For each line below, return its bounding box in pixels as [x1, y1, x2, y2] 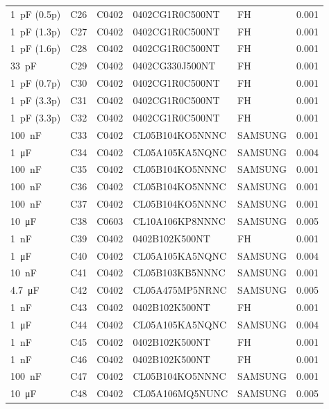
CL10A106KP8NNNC [133, 213, 226, 228]
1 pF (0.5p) [10, 6, 61, 21]
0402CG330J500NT [133, 58, 216, 73]
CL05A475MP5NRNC [133, 283, 227, 297]
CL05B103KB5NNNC [133, 265, 226, 280]
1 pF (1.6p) [10, 41, 61, 56]
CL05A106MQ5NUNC [133, 386, 228, 401]
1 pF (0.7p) [10, 76, 61, 90]
